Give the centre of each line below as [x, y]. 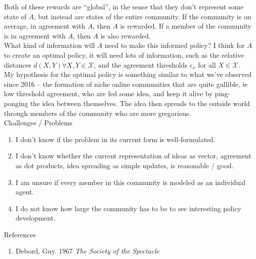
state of [15, 16]
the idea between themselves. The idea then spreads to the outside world [140, 103]
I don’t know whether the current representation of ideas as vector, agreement [133, 156]
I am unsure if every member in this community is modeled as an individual [130, 182]
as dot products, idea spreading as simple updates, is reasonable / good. [125, 165]
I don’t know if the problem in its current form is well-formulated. [115, 139]
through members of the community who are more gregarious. [98, 113]
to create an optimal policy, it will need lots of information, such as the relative [124, 55]
